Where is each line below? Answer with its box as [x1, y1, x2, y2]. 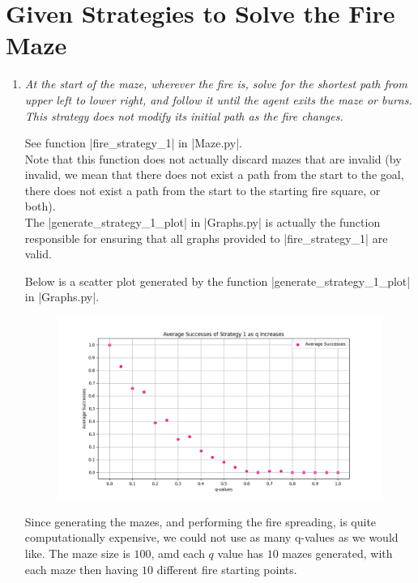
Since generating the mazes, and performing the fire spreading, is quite [24, 513, 377, 530]
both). [24, 198, 56, 215]
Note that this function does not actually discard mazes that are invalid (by [24, 150, 402, 167]
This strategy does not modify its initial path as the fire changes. [24, 107, 343, 124]
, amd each [151, 544, 205, 561]
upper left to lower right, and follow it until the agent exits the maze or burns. [24, 91, 412, 108]
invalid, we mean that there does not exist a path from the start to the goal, [24, 166, 404, 183]
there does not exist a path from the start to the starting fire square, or [24, 181, 381, 198]
